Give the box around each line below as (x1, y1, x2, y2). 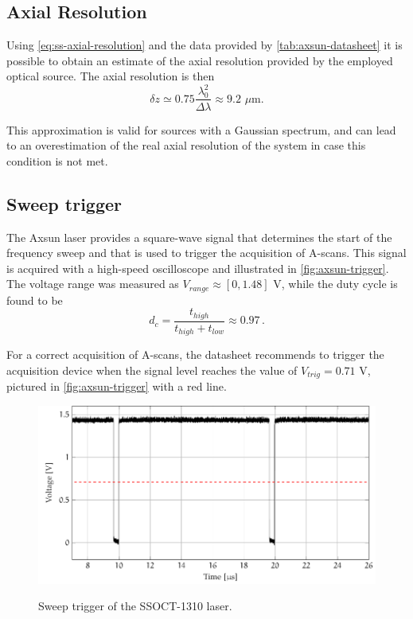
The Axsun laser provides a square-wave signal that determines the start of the (6, 228, 392, 245)
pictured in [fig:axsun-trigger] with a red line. (6, 378, 227, 395)
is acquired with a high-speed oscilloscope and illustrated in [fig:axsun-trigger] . (6, 259, 389, 276)
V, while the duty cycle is (273, 275, 398, 292)
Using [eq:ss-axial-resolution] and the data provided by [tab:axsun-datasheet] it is (6, 37, 403, 53)
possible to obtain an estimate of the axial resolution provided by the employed (6, 52, 393, 68)
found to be (6, 291, 63, 308)
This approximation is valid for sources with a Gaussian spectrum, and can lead (6, 121, 396, 138)
